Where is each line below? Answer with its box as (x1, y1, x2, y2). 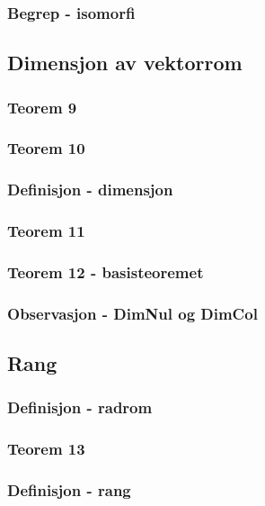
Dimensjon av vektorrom (7, 49, 243, 77)
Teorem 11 (7, 220, 85, 242)
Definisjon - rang (7, 479, 131, 501)
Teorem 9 (7, 95, 77, 118)
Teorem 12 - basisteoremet (7, 260, 204, 283)
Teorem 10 (7, 137, 85, 159)
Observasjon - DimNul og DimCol (7, 302, 258, 324)
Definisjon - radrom (7, 396, 153, 419)
